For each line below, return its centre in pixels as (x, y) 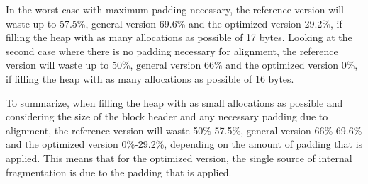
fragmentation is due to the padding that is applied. (119, 172)
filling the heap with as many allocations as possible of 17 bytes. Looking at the (179, 37)
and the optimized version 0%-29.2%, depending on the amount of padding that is (184, 144)
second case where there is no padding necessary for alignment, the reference (172, 51)
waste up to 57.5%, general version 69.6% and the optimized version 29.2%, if (174, 23)
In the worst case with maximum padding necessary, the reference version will (175, 9)
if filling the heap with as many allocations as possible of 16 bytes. (150, 78)
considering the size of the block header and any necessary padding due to (167, 116)
